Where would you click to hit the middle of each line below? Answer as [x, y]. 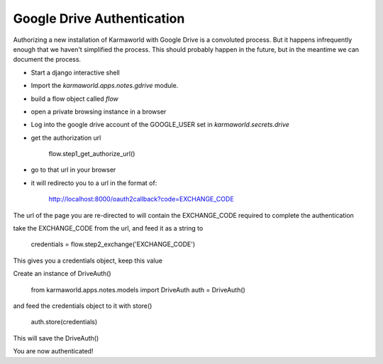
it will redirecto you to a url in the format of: [94, 183]
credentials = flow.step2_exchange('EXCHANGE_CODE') [113, 244]
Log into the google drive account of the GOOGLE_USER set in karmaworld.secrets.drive [160, 125]
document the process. [47, 60]
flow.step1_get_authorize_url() [92, 154]
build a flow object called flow [74, 99]
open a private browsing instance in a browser [99, 111]
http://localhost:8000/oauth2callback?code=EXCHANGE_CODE [141, 199]
